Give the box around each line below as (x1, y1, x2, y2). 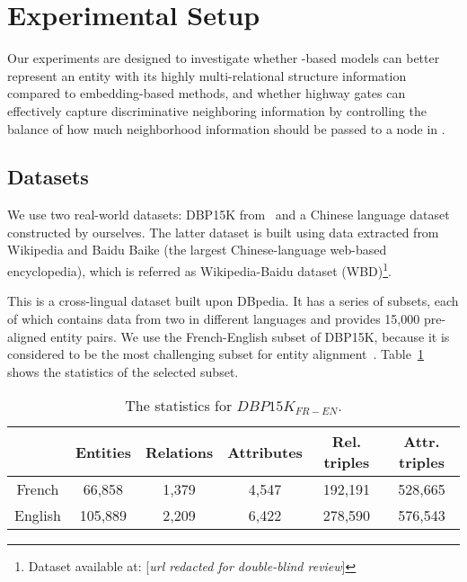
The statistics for (125, 395, 233, 416)
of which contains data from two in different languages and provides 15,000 (7, 309, 420, 327)
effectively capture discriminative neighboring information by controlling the (7, 101, 427, 120)
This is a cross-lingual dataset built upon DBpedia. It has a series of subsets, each (7, 291, 459, 310)
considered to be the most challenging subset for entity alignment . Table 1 (7, 345, 424, 363)
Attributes (227, 441, 303, 462)
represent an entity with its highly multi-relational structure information (7, 66, 407, 85)
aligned (7, 327, 47, 345)
